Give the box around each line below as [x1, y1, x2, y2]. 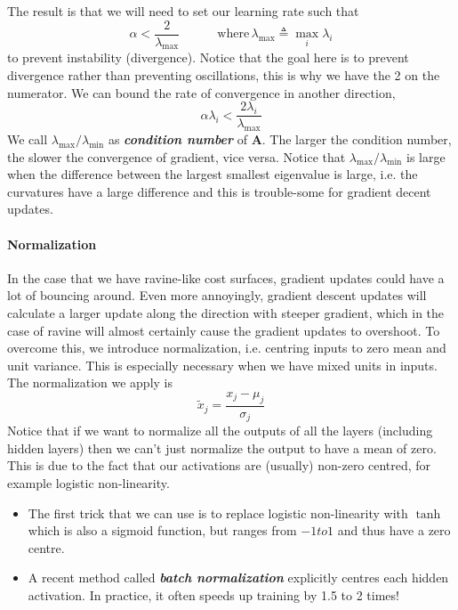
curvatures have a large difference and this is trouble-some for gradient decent [7, 182, 431, 200]
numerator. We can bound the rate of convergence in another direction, [7, 83, 396, 102]
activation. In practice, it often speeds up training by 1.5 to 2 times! [28, 586, 399, 605]
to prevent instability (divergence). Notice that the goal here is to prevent [7, 48, 409, 67]
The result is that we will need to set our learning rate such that [7, 2, 359, 20]
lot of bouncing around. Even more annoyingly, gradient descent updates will [7, 286, 427, 305]
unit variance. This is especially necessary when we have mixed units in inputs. [7, 355, 438, 374]
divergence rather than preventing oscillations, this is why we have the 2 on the [7, 66, 440, 85]
